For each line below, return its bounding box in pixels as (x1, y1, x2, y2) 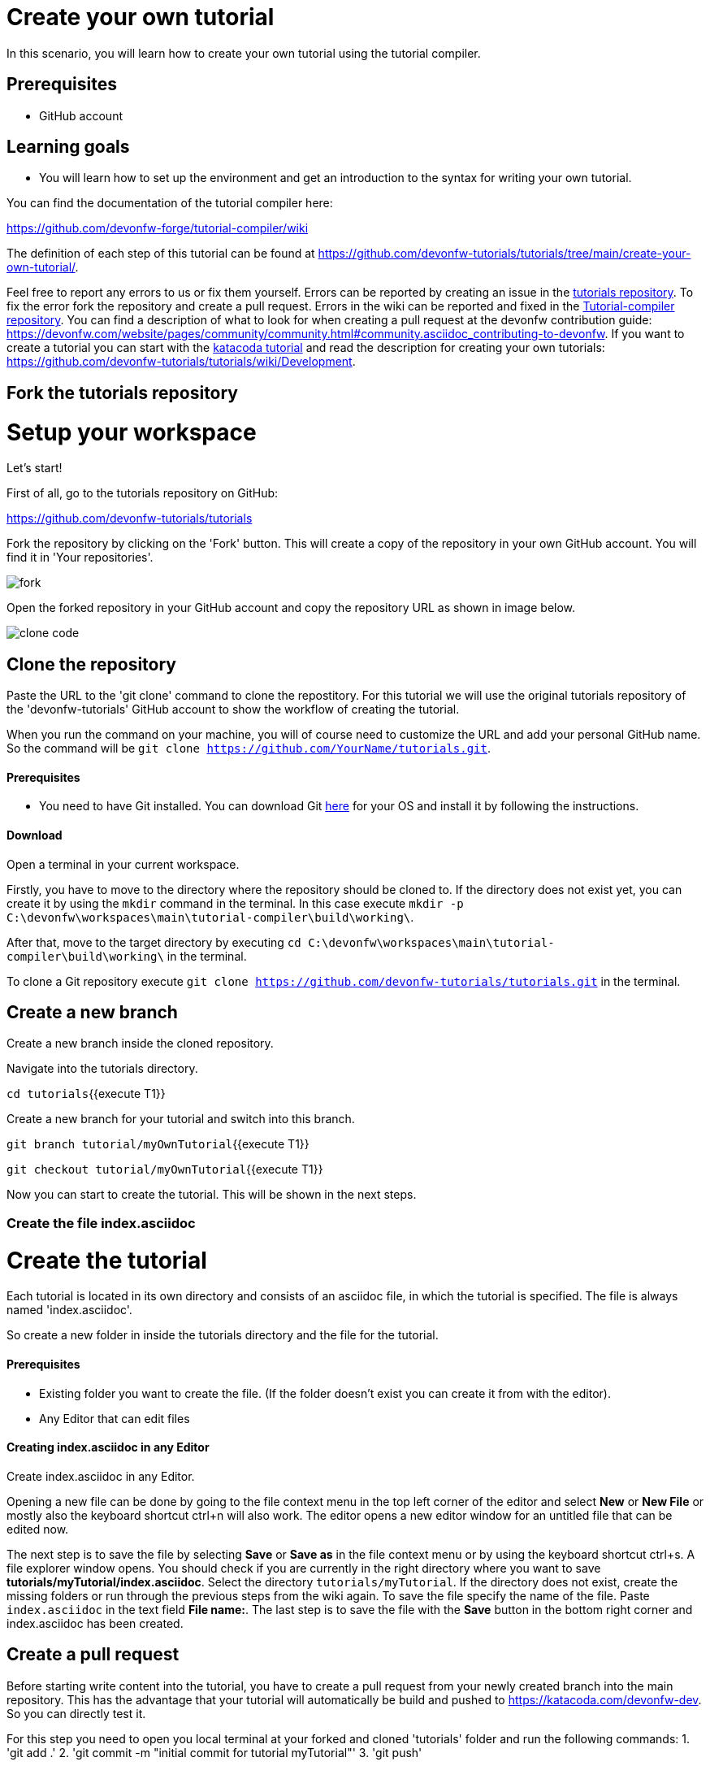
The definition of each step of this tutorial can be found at (6, 246, 315, 261)
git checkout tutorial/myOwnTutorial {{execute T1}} (6, 1162, 323, 1177)
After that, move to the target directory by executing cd (6, 935, 301, 949)
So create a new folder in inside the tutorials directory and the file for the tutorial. (6, 1328, 439, 1343)
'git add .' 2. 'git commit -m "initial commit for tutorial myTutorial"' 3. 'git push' (6, 1745, 422, 1759)
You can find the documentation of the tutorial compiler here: (6, 196, 333, 210)
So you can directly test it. (6, 1706, 146, 1720)
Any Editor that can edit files (39, 1411, 190, 1425)
